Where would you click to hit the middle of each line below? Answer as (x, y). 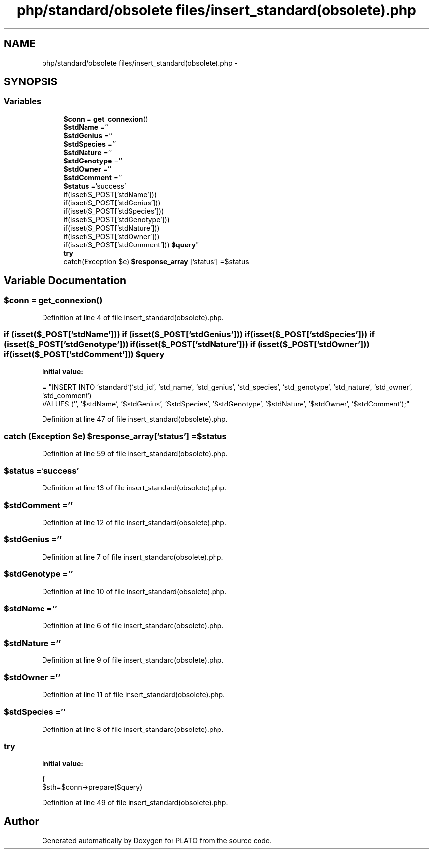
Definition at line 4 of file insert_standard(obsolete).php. (133, 318)
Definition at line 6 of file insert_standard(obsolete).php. (133, 626)
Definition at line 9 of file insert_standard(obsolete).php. (133, 660)
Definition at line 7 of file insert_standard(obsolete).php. (133, 557)
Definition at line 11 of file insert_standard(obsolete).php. (134, 694)
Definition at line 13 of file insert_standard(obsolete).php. (134, 488)
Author (22, 821)
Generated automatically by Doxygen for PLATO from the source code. (157, 841)
